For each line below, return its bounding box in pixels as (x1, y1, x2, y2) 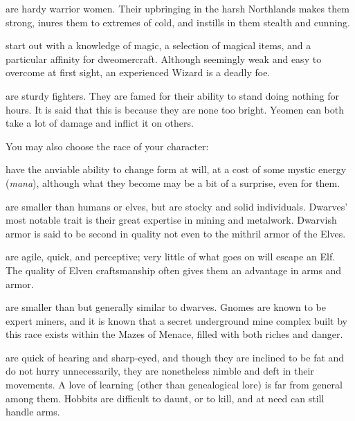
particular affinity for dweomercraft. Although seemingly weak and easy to (6, 51, 322, 66)
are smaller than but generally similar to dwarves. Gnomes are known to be (6, 300, 327, 314)
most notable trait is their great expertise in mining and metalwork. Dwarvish (6, 213, 337, 227)
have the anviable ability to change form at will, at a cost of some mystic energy (6, 162, 347, 177)
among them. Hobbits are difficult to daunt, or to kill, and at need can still (6, 391, 325, 405)
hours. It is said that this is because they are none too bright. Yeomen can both (6, 102, 345, 116)
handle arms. (6, 404, 60, 419)
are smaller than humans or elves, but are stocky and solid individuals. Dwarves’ (6, 199, 348, 213)
